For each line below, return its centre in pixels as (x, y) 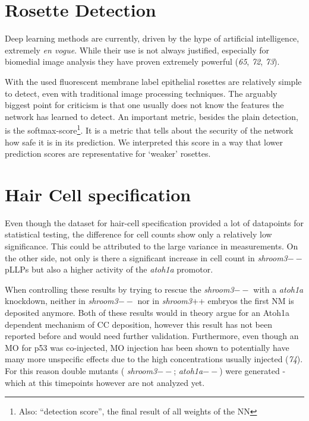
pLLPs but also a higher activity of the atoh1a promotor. (109, 269)
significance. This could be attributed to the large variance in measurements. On (152, 246)
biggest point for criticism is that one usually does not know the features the (144, 105)
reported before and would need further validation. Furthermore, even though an (152, 336)
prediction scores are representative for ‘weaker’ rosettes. (108, 153)
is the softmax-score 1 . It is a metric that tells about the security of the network (149, 129)
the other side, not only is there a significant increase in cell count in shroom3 (146, 257)
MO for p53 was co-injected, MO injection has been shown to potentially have (147, 347)
